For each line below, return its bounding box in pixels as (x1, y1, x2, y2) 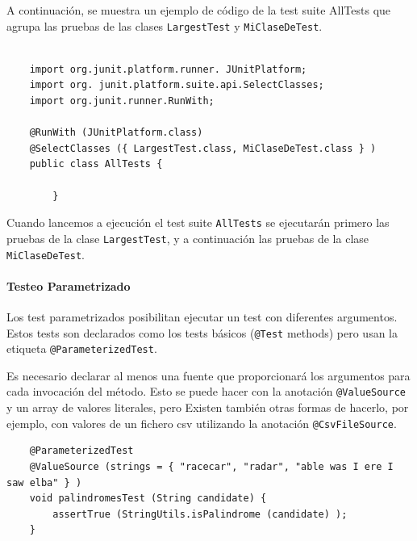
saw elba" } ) (6, 476, 82, 489)
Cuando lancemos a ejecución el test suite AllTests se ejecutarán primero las (6, 214, 390, 231)
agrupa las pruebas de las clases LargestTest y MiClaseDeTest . (6, 17, 323, 34)
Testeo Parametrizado (6, 277, 131, 294)
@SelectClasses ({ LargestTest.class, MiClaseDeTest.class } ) (29, 142, 377, 154)
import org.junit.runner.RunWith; (29, 95, 215, 107)
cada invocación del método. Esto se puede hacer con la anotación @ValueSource (6, 383, 406, 400)
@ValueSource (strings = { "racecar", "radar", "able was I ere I (29, 460, 394, 472)
